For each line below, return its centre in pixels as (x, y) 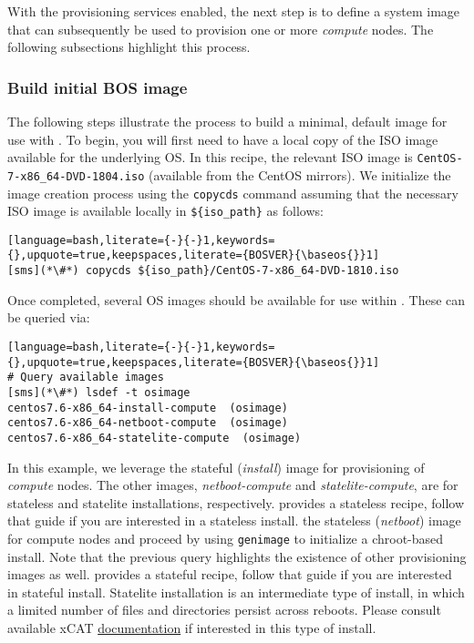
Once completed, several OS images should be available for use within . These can (237, 299)
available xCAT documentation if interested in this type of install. (192, 627)
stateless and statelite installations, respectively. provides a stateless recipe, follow (236, 502)
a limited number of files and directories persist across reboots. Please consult (224, 610)
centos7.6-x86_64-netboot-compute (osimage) (148, 423)
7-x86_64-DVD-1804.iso (76, 176)
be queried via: (49, 317)
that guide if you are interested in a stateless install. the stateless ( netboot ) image (234, 521)
